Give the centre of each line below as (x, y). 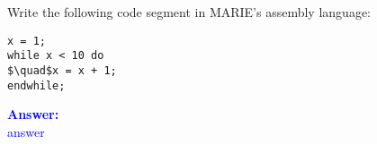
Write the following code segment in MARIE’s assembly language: (189, 12)
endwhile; (36, 85)
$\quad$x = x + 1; (62, 70)
